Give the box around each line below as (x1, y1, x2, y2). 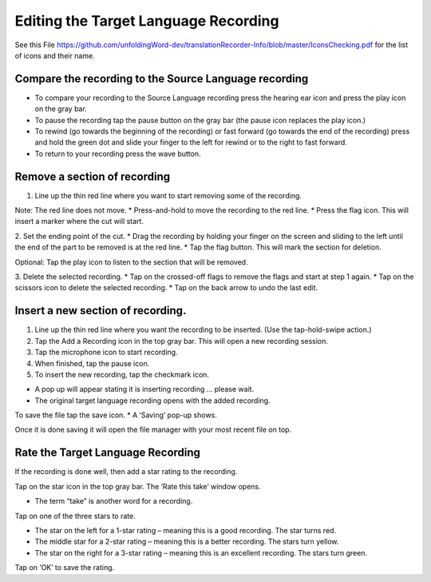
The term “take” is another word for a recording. (34, 496, 193, 506)
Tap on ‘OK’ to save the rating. (14, 563, 115, 572)
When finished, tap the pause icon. (34, 358, 150, 368)
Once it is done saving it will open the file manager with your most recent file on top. (14, 425, 292, 435)
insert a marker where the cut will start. (14, 217, 144, 226)
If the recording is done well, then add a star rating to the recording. (14, 467, 238, 476)
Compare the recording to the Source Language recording (14, 72, 309, 86)
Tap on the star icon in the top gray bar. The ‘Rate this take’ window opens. (14, 481, 261, 491)
